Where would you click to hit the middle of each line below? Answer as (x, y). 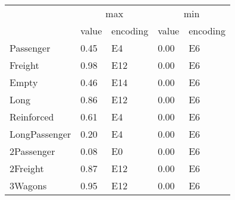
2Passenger (32, 151)
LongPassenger (40, 134)
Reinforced (32, 117)
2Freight (27, 168)
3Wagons (28, 185)
